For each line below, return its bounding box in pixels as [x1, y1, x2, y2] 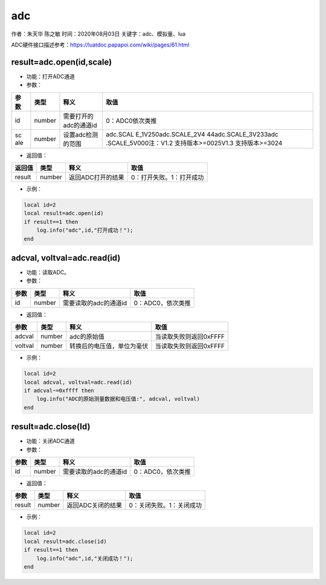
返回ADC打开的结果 [68, 173, 125, 182]
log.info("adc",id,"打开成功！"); [36, 227, 133, 234]
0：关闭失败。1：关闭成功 [129, 501, 202, 510]
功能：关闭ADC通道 [26, 438, 75, 445]
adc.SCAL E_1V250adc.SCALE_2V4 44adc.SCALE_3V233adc [106, 130, 279, 138]
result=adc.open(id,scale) [11, 57, 112, 67]
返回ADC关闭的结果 [66, 501, 123, 510]
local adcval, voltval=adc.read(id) [24, 379, 133, 386]
